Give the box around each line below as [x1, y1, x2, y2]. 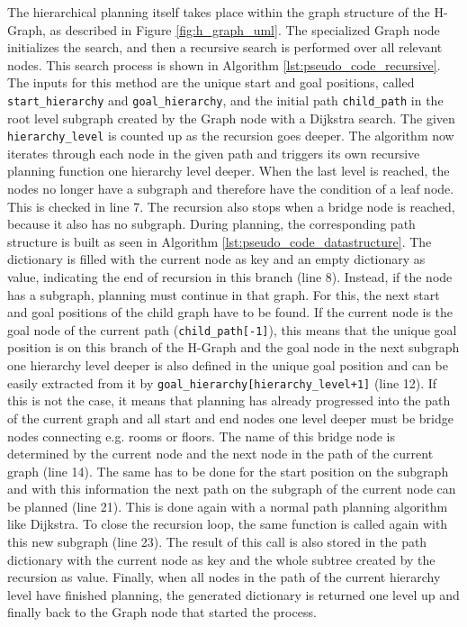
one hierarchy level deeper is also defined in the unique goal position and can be [7, 356, 448, 375]
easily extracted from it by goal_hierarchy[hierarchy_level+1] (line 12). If [7, 373, 437, 392]
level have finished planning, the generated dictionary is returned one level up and [7, 585, 460, 604]
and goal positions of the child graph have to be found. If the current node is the [7, 303, 454, 322]
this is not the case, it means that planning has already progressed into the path [7, 391, 451, 410]
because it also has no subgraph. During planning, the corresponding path [7, 214, 416, 233]
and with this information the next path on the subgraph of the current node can [7, 479, 456, 498]
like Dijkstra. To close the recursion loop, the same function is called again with [7, 514, 448, 533]
